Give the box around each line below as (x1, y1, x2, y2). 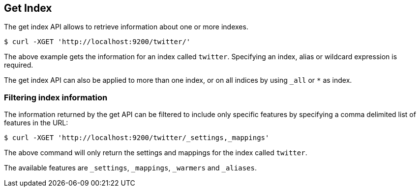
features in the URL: (4, 119, 68, 127)
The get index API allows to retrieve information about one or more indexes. (4, 23, 248, 31)
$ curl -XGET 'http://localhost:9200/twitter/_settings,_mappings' (4, 134, 270, 142)
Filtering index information (4, 92, 108, 102)
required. (4, 61, 33, 70)
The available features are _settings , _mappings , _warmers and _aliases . (4, 164, 257, 172)
